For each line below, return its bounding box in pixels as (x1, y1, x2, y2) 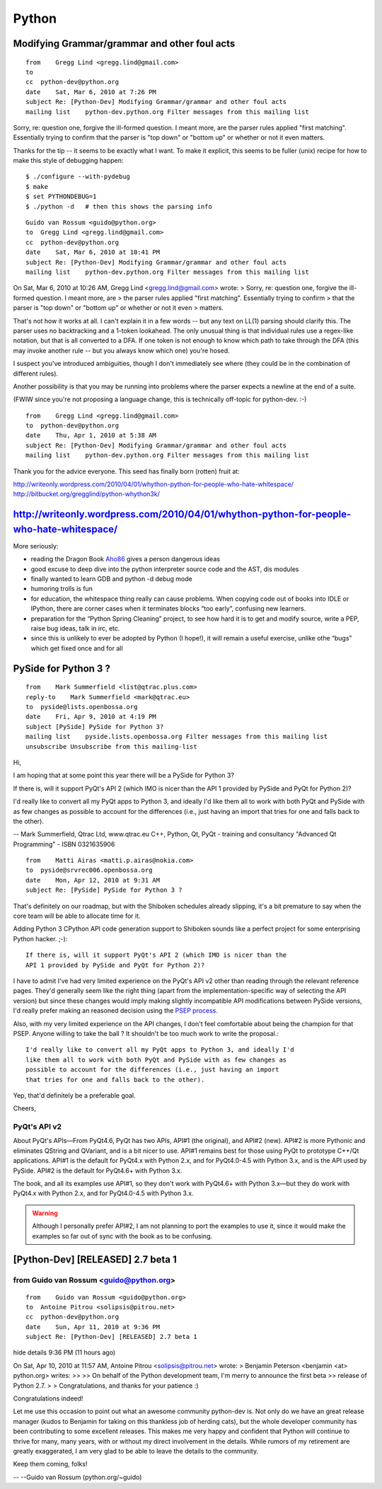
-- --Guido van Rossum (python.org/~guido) (13, 1473, 142, 1481)
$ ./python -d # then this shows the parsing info (25, 202, 212, 210)
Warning (32, 1209, 58, 1217)
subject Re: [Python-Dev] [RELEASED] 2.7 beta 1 (25, 1333, 197, 1341)
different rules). (13, 369, 59, 378)
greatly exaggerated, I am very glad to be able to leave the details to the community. (13, 1447, 258, 1455)
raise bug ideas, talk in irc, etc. (30, 624, 120, 633)
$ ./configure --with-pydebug (25, 173, 131, 180)
